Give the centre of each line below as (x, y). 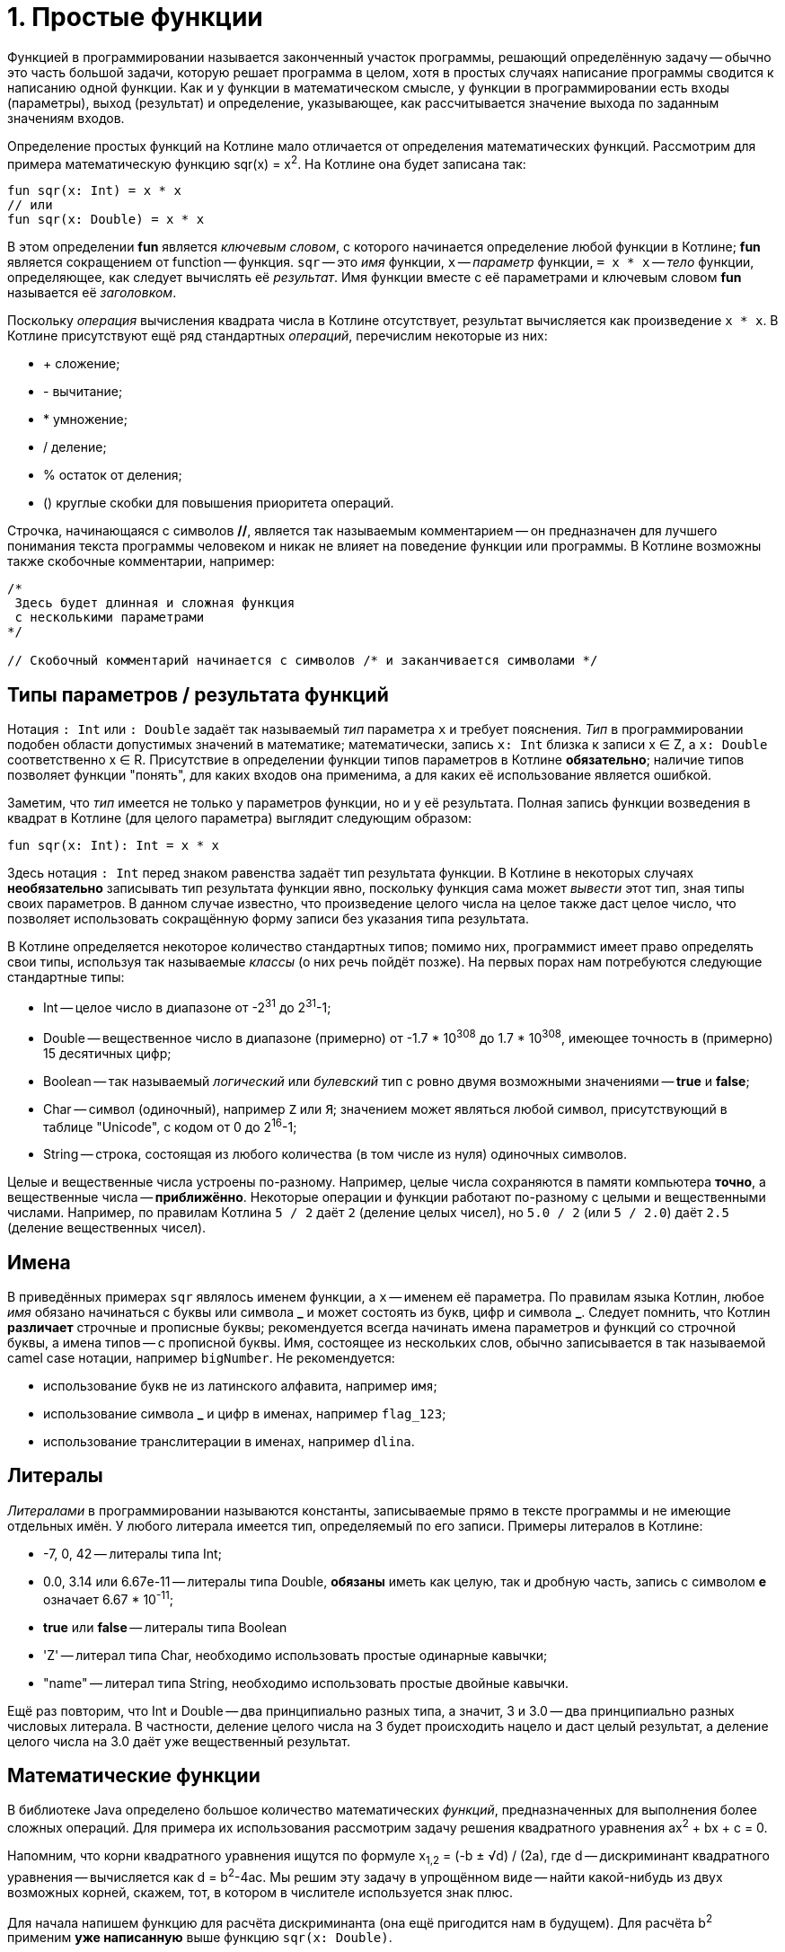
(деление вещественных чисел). (107, 1228)
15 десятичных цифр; (107, 1053)
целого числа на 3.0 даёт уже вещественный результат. (179, 1741)
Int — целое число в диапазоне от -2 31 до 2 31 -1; (187, 1006)
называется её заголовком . (92, 293)
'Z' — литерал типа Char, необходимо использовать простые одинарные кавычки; (295, 1655)
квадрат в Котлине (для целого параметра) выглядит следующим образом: (239, 818)
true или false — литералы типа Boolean (165, 1627)
